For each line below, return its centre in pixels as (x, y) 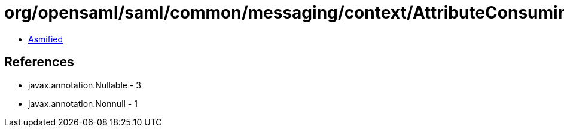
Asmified (46, 39)
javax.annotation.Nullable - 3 (85, 85)
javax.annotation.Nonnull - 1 (83, 103)
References (39, 62)
